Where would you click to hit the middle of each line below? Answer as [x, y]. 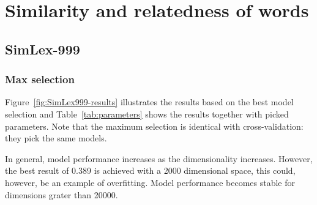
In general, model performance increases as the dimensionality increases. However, [159, 158]
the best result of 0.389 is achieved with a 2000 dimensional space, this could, [150, 170]
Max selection [40, 79]
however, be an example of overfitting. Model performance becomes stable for [150, 182]
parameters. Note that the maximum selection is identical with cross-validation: [154, 126]
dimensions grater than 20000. [62, 194]
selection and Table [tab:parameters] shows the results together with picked [147, 114]
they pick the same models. [56, 138]
